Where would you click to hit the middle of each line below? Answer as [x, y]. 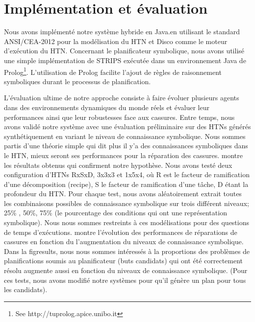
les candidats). [26, 289]
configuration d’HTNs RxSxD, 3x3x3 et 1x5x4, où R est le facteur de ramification [127, 174]
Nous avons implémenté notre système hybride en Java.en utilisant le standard [122, 32]
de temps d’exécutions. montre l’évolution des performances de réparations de [121, 232]
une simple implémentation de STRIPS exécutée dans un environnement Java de [125, 60]
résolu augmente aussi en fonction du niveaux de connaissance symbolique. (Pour [126, 270]
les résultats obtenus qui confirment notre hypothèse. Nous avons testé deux [118, 165]
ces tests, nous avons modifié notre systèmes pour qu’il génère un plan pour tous [125, 280]
